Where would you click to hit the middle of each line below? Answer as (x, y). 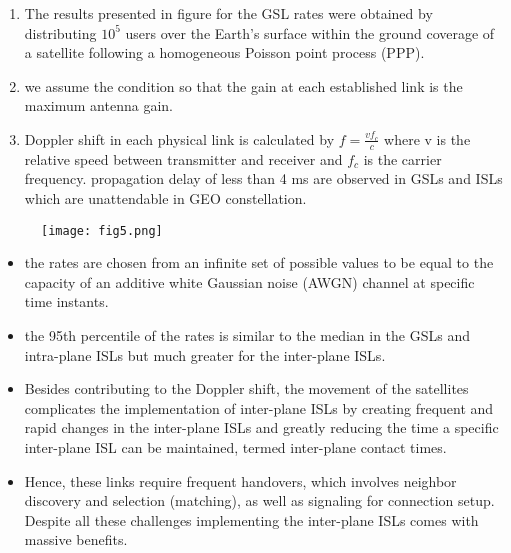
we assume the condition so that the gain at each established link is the (243, 85)
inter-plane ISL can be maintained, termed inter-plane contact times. (235, 446)
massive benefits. (76, 539)
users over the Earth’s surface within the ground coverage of (310, 32)
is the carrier (402, 158)
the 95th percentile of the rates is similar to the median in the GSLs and (247, 335)
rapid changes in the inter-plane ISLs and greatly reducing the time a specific (261, 427)
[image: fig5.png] (102, 230)
